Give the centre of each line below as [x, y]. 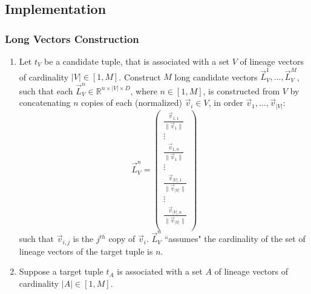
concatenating [45, 103]
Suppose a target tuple [61, 271]
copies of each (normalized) [132, 103]
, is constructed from [241, 90]
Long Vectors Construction [72, 38]
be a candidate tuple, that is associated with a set [137, 61]
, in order [226, 103]
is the [83, 239]
